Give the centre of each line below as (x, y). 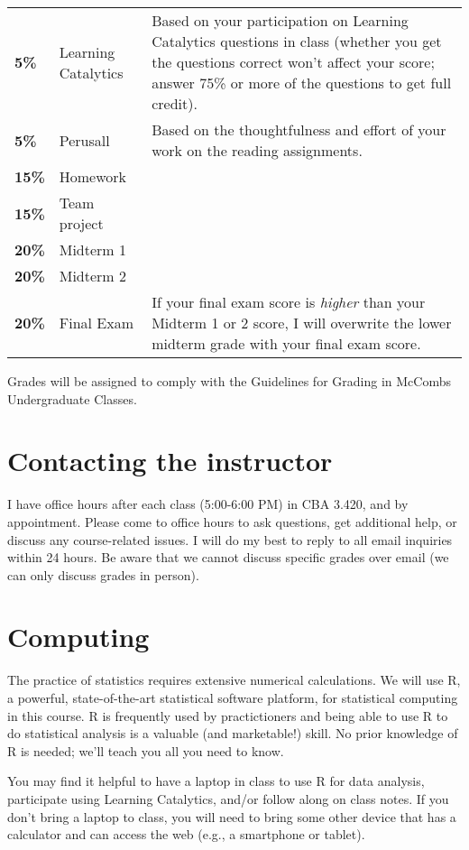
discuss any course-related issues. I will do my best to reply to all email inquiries (230, 539)
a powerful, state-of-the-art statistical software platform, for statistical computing (233, 698)
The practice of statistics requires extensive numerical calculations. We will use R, (234, 680)
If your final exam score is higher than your (289, 302)
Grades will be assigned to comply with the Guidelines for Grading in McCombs (229, 381)
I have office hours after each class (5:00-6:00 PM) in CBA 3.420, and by (208, 504)
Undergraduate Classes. (72, 398)
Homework (92, 176)
